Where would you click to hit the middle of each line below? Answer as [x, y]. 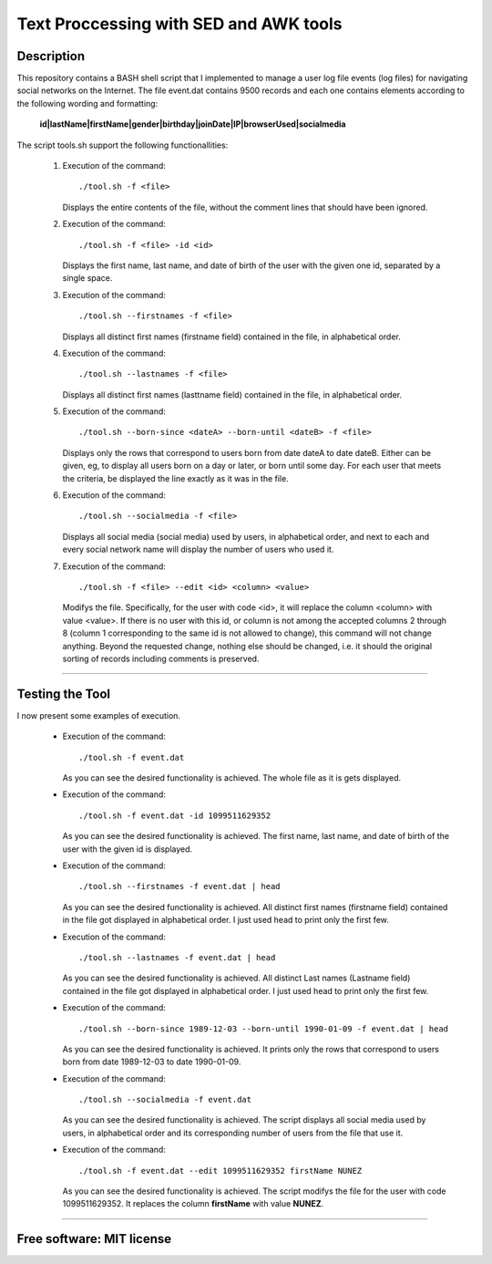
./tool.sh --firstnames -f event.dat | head [180, 886]
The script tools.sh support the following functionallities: [123, 145]
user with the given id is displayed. [128, 849]
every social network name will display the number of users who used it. [198, 549]
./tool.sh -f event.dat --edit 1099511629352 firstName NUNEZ [220, 1171]
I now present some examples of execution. [99, 715]
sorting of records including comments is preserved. [161, 658]
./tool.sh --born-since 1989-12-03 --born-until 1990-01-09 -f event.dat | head [264, 1029]
